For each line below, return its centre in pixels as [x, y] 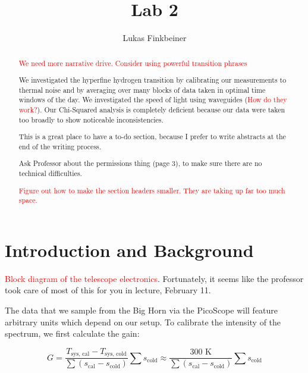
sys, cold [116, 354]
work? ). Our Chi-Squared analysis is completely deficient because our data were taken [152, 110]
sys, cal [80, 354]
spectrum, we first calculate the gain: [72, 333]
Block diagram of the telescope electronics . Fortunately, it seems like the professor [154, 278]
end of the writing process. [60, 146]
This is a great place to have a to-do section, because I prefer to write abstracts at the [152, 137]
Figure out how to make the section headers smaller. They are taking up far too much [152, 190]
